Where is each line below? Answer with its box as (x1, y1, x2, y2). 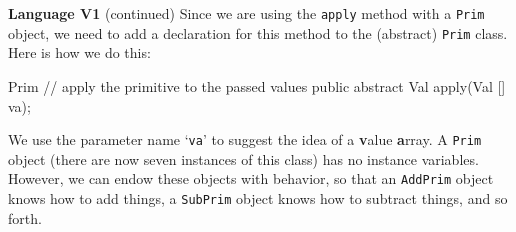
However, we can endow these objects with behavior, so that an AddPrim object (8, 168, 494, 189)
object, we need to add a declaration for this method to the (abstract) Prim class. (8, 22, 508, 43)
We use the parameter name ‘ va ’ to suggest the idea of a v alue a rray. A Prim (8, 129, 482, 150)
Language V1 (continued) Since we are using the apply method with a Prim (8, 3, 485, 23)
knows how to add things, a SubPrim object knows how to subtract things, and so (8, 188, 508, 208)
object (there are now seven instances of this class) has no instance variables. (8, 148, 479, 169)
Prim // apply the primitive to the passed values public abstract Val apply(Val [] (8, 75, 506, 96)
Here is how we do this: (8, 42, 151, 63)
